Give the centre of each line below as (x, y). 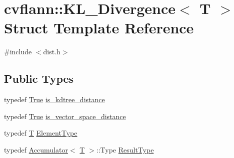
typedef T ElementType (41, 133)
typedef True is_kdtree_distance (54, 99)
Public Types (39, 79)
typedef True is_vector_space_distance (65, 116)
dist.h (52, 52)
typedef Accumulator (36, 149)
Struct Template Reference (99, 28)
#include (18, 52)
